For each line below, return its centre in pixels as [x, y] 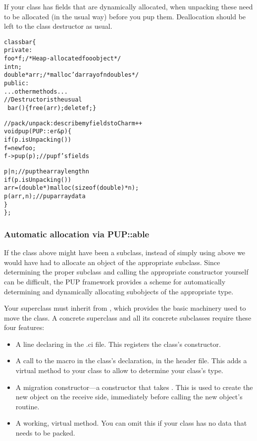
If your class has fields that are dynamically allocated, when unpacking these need [128, 6]
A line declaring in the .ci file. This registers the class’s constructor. [118, 344]
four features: [24, 327]
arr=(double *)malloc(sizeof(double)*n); [72, 188]
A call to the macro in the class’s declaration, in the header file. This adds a [131, 360]
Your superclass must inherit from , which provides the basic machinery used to [125, 308]
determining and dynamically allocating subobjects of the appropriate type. [119, 291]
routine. [27, 406]
